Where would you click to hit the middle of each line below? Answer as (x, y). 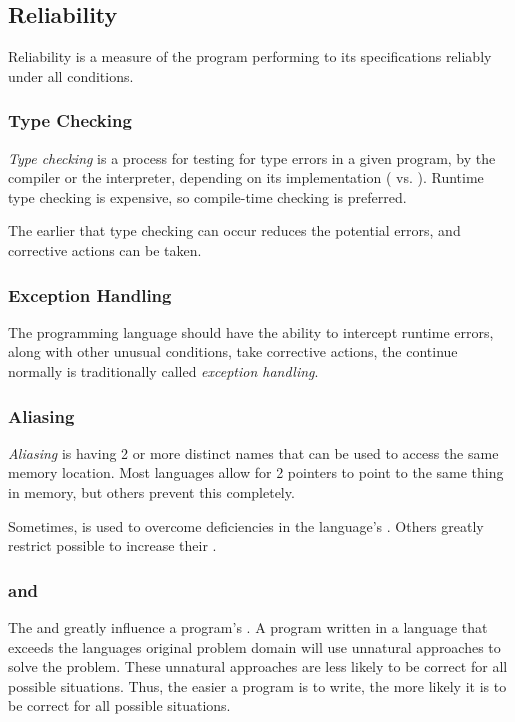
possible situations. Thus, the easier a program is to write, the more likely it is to (257, 685)
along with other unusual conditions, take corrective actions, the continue (233, 351)
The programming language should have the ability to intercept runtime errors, (251, 331)
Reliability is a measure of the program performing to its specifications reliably (250, 56)
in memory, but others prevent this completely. (151, 491)
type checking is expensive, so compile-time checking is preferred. (207, 196)
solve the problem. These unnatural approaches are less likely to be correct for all (258, 666)
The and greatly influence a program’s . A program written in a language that (248, 626)
